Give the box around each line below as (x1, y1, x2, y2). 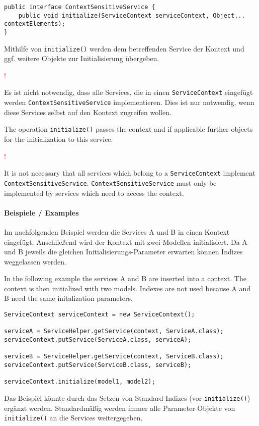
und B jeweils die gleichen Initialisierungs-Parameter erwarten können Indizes (4, 246, 243, 257)
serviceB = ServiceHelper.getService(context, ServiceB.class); (4, 353, 224, 360)
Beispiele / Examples (4, 207, 79, 218)
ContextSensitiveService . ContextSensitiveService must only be (4, 177, 217, 188)
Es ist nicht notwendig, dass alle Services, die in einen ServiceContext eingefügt (4, 87, 253, 97)
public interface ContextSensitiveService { (4, 4, 155, 11)
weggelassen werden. (4, 256, 66, 267)
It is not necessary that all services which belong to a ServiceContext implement (4, 168, 255, 178)
